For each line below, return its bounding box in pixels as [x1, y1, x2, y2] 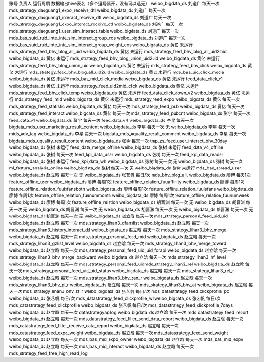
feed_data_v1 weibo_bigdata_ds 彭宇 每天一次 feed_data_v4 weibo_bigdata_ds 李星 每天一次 [9, 117, 194, 123]
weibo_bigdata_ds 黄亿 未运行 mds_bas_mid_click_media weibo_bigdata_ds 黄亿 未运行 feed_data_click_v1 [9, 76, 223, 82]
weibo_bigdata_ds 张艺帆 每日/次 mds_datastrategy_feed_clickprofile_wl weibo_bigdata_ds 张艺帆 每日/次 [9, 295, 221, 301]
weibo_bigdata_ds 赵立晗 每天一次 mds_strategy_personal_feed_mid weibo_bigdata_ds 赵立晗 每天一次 [9, 234, 216, 240]
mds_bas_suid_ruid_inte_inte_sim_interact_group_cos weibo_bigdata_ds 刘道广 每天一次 [9, 35, 186, 41]
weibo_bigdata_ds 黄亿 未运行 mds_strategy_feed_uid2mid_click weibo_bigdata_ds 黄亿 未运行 [9, 83, 199, 89]
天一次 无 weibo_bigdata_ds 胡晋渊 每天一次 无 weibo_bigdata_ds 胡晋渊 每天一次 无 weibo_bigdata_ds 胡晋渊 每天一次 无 [9, 206, 254, 212]
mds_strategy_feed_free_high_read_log [9, 350, 88, 356]
